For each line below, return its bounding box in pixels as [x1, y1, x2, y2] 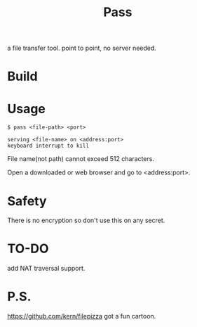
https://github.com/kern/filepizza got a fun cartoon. [7, 312, 156, 321]
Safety [7, 193, 47, 209]
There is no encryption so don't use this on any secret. [7, 216, 165, 225]
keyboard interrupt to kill [7, 142, 90, 150]
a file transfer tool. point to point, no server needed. [7, 44, 156, 53]
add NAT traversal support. [7, 264, 86, 273]
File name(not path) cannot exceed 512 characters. [7, 155, 154, 163]
